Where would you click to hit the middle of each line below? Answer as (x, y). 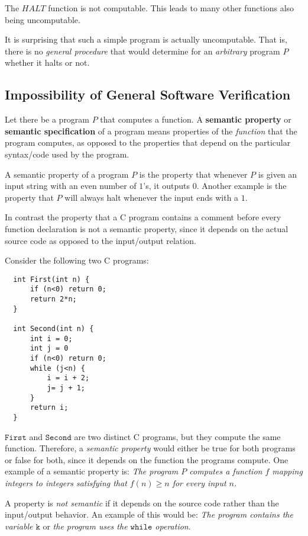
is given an (278, 174)
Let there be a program (47, 119)
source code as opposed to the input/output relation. (100, 240)
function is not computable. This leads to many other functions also (171, 8)
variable (19, 526)
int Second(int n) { (54, 328)
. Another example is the (241, 186)
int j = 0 (49, 349)
